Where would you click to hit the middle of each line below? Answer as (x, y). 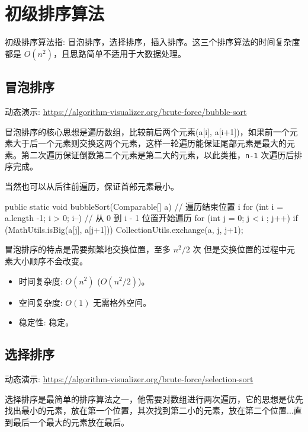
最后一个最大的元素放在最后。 (71, 422)
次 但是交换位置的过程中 (240, 249)
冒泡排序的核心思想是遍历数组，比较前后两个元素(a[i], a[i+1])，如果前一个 (147, 131)
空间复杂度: (41, 302)
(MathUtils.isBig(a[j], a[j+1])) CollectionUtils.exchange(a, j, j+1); (124, 229)
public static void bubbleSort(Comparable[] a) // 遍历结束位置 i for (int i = (144, 206)
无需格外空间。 (122, 302)
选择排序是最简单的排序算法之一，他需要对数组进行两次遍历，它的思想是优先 (154, 399)
